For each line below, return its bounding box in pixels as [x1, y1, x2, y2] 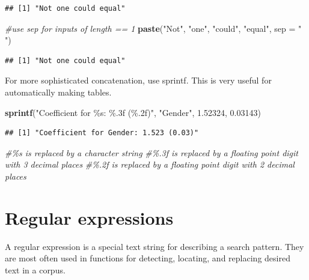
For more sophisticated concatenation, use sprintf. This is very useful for [5, 74, 272, 87]
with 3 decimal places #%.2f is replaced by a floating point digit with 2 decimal [5, 158, 295, 171]
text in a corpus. [5, 263, 66, 276]
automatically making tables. [5, 85, 112, 98]
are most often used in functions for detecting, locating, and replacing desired [5, 252, 290, 264]
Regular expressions [5, 205, 174, 230]
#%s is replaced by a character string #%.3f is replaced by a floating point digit [5, 146, 298, 159]
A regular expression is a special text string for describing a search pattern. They [5, 240, 304, 252]
